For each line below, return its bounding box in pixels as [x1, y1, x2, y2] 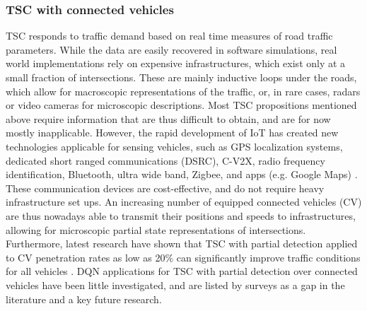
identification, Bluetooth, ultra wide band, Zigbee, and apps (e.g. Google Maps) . [6, 167, 358, 182]
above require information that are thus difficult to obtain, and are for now [6, 111, 331, 126]
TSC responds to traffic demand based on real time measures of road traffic [6, 28, 333, 43]
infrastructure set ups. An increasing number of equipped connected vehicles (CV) [6, 194, 362, 209]
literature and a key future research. [6, 291, 162, 306]
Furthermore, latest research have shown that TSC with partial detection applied [6, 236, 358, 251]
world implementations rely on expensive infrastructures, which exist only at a [6, 56, 346, 71]
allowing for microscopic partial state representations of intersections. [6, 222, 306, 237]
